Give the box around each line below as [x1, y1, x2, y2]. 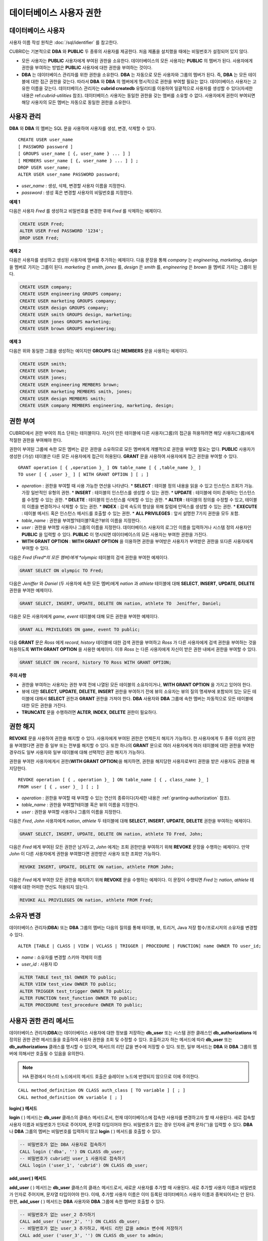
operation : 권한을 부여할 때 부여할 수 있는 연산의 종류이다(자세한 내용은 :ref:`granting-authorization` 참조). [21, 795, 231, 801]
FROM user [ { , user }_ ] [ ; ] [18, 784, 99, 789]
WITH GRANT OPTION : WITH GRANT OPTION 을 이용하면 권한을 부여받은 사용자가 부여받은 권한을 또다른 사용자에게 [21, 538, 253, 544]
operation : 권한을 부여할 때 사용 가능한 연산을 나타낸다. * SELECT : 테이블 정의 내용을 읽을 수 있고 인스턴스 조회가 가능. [21, 483, 254, 488]
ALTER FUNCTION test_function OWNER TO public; [19, 995, 137, 1001]
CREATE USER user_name [18, 137, 73, 142]
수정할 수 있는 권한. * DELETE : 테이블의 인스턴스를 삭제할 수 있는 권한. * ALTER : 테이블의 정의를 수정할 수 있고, [26, 496, 244, 502]
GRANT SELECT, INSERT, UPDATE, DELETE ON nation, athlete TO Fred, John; [19, 831, 203, 837]
